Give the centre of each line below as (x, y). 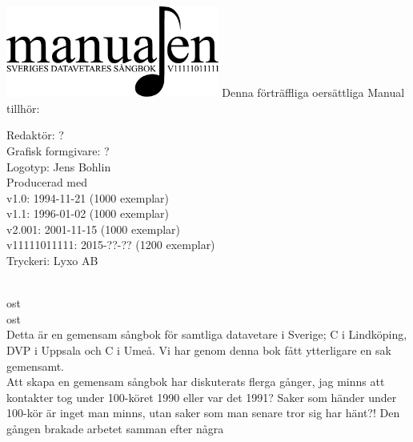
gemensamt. (36, 366)
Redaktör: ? (35, 135)
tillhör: (23, 108)
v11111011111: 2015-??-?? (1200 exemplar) (111, 245)
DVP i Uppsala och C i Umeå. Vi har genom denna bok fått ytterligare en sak (199, 350)
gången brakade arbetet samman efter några (115, 428)
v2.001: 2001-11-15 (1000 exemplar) (94, 229)
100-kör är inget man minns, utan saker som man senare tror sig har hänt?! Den (203, 413)
